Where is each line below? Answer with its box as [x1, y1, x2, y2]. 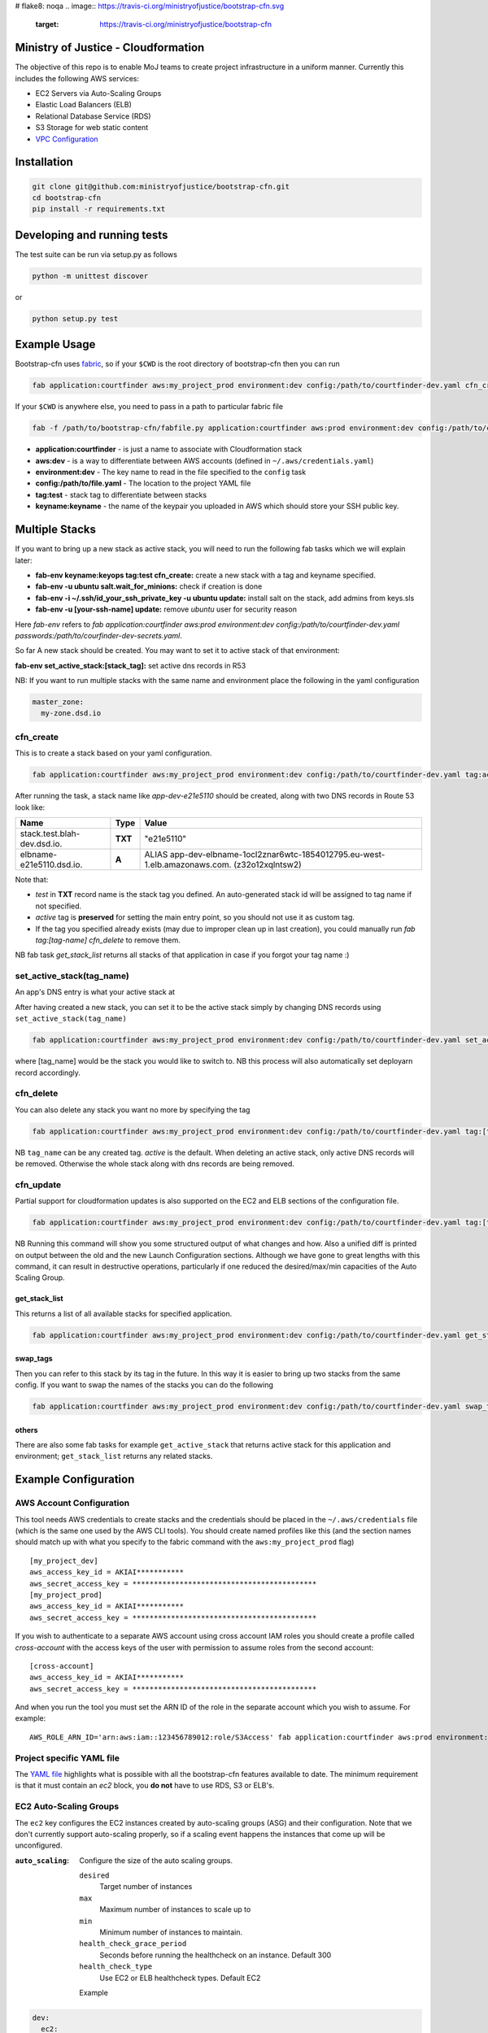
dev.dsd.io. [20, 838, 63, 849]
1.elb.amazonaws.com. [144, 859, 232, 870]
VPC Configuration [35, 134, 98, 144]
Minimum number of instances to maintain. [99, 1927, 243, 1937]
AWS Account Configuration [15, 1497, 130, 1508]
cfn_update [15, 1179, 61, 1191]
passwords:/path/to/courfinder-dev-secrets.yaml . [15, 630, 182, 640]
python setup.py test [32, 314, 119, 323]
